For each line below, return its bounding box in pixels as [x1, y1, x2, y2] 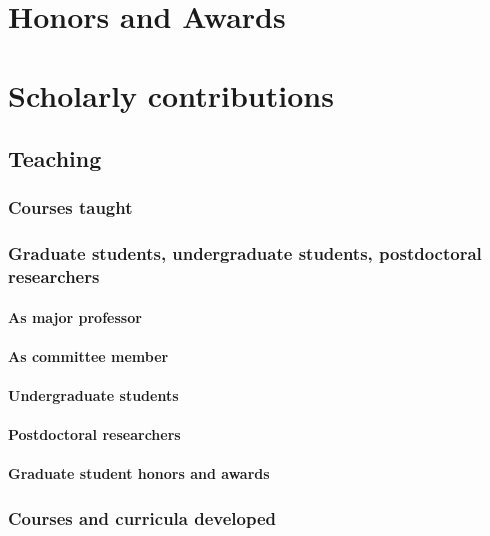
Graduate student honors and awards [8, 463, 270, 484]
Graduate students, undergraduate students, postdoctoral [8, 241, 482, 266]
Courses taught [8, 195, 133, 220]
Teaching [8, 143, 102, 174]
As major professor [8, 306, 142, 327]
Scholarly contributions [8, 74, 334, 115]
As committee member [8, 345, 169, 366]
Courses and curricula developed [8, 506, 277, 530]
